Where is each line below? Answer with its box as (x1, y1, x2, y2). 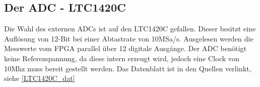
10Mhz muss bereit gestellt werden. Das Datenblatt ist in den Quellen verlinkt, (4, 63, 251, 73)
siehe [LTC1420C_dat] (4, 73, 75, 83)
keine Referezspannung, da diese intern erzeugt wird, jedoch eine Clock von (4, 53, 240, 63)
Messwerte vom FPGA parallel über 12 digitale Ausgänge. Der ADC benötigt (4, 43, 247, 54)
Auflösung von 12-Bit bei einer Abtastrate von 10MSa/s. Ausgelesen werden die (4, 33, 253, 43)
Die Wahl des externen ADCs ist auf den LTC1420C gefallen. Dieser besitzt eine (4, 23, 256, 34)
